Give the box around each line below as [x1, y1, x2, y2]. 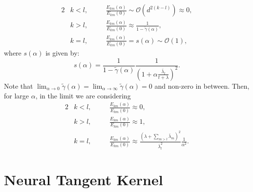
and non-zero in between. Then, [154, 80, 250, 91]
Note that [4, 80, 33, 91]
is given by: [45, 47, 80, 58]
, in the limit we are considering [35, 90, 131, 100]
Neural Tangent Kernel [4, 169, 163, 189]
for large [4, 90, 29, 100]
